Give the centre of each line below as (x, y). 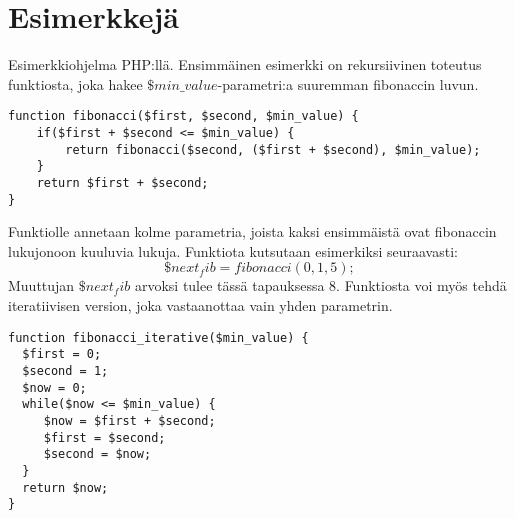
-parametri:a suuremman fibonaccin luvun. (348, 83)
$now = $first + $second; (129, 420)
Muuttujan (41, 285)
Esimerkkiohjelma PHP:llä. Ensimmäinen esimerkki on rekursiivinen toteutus (245, 64)
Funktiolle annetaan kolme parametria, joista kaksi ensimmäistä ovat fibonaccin (252, 231)
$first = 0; (62, 354)
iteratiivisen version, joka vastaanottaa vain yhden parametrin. (200, 305)
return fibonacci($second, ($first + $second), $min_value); (273, 149)
